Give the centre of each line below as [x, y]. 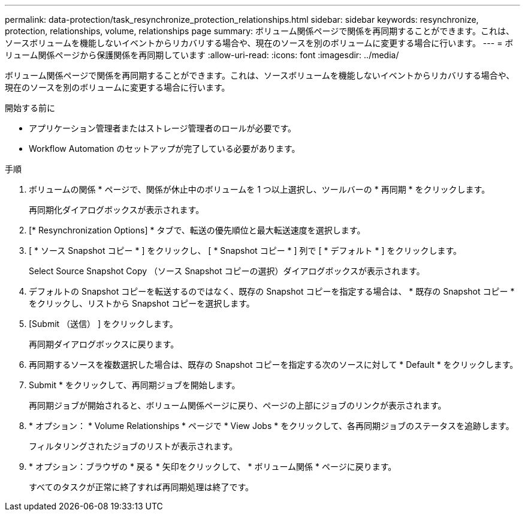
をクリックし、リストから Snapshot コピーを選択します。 [142, 303]
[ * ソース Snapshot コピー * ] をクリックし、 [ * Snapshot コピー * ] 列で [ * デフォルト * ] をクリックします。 [245, 250]
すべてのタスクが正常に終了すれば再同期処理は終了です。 [141, 487]
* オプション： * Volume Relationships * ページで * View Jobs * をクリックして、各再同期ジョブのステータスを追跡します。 [271, 426]
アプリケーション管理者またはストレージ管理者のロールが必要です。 [163, 128]
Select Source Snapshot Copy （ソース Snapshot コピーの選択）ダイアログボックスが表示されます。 [227, 271]
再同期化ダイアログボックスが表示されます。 [117, 210]
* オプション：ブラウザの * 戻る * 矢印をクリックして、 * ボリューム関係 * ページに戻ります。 [213, 466]
